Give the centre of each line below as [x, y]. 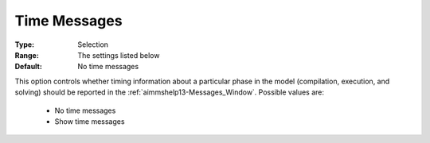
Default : [29, 67]
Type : [25, 44]
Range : [27, 55]
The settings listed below [119, 55]
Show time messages [90, 121]
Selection [93, 44]
